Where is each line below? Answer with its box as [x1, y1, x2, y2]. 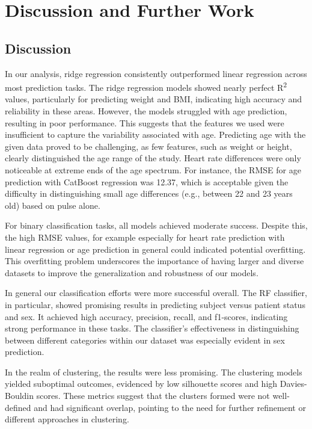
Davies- [280, 377, 307, 390]
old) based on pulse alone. [5, 199, 100, 211]
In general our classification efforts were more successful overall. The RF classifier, [5, 286, 307, 299]
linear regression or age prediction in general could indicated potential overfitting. [5, 242, 306, 255]
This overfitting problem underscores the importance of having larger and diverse [5, 255, 304, 267]
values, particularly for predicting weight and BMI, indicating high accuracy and [5, 93, 302, 105]
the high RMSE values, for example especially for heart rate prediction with [5, 230, 285, 243]
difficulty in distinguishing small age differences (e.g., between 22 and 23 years [5, 187, 293, 200]
